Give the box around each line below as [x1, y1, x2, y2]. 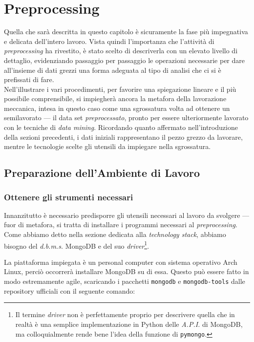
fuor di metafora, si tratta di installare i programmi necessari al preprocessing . [4, 219, 237, 230]
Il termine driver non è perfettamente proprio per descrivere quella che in [15, 309, 235, 320]
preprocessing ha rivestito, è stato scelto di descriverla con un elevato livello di [4, 45, 238, 56]
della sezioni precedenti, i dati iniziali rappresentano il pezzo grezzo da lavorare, [4, 131, 243, 142]
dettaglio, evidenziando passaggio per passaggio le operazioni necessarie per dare [4, 55, 245, 65]
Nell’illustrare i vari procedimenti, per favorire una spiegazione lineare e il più [4, 84, 236, 94]
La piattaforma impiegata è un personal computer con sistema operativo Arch [4, 256, 237, 267]
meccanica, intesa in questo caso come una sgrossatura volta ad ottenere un [4, 103, 230, 113]
